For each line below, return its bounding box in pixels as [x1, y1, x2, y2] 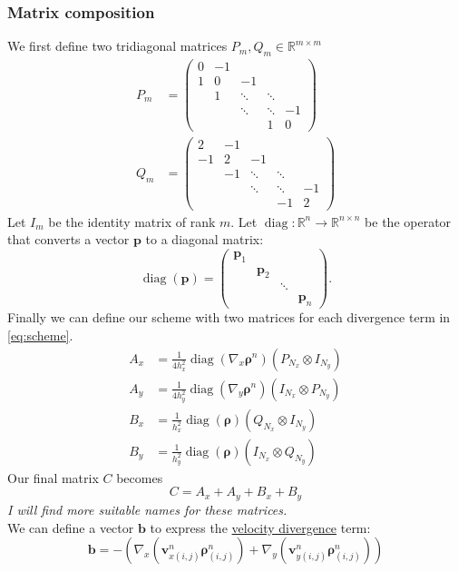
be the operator [365, 212, 452, 231]
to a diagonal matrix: [145, 230, 264, 249]
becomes [116, 468, 163, 487]
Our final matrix [7, 468, 99, 487]
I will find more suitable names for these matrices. [7, 499, 287, 518]
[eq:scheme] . [7, 325, 73, 344]
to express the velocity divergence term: [150, 518, 371, 537]
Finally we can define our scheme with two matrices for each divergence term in [7, 308, 451, 327]
